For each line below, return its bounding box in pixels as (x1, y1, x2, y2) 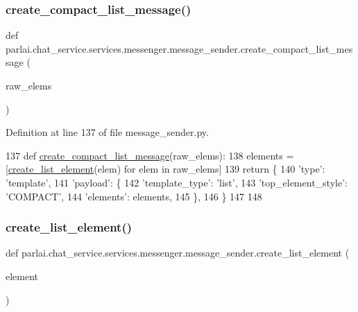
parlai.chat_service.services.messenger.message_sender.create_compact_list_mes (6, 41, 353, 55)
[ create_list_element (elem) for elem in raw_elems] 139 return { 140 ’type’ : (6, 162, 325, 176)
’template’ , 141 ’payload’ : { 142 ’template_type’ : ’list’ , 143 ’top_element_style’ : (6, 175, 348, 189)
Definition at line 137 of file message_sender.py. (6, 125, 209, 139)
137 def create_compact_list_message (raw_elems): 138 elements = (6, 148, 294, 162)
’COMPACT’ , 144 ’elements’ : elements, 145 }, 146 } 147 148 (6, 189, 262, 203)
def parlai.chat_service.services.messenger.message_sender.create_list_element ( (6, 245, 350, 260)
